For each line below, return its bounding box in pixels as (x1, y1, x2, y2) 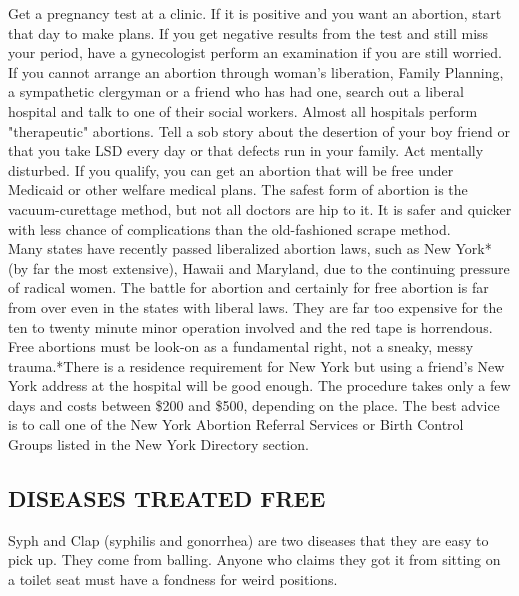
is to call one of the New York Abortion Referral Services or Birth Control (8, 414, 464, 435)
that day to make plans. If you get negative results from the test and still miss (8, 22, 489, 43)
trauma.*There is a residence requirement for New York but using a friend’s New (8, 355, 505, 376)
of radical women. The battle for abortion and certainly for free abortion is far (8, 277, 489, 298)
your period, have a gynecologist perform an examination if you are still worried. (8, 42, 502, 63)
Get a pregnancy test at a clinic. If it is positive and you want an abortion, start (8, 3, 502, 23)
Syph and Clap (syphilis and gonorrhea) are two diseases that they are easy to (8, 529, 489, 550)
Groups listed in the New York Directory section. (8, 434, 309, 455)
